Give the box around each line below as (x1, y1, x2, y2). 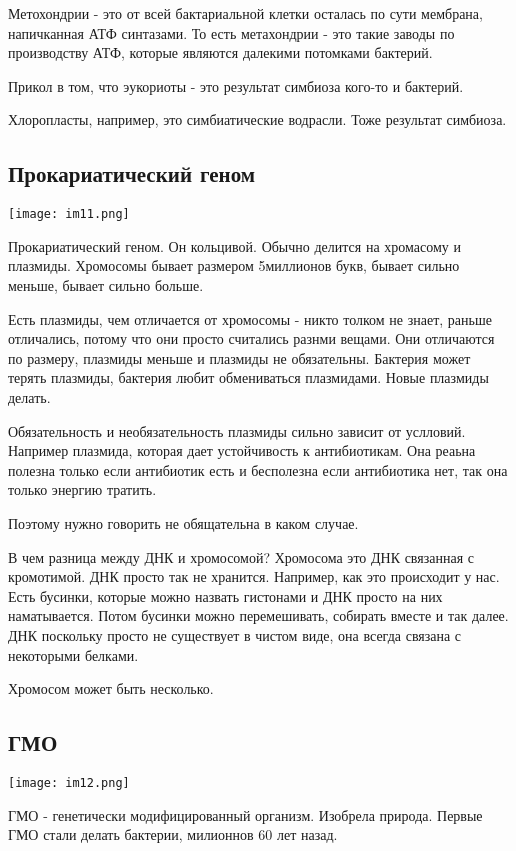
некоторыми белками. (8, 644, 139, 665)
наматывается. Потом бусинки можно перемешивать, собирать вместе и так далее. (8, 605, 509, 626)
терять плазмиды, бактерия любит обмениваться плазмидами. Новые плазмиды (8, 367, 489, 388)
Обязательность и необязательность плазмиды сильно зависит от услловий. (8, 420, 466, 441)
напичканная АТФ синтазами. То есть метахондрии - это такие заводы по (8, 22, 455, 43)
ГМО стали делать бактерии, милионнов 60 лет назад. (8, 824, 338, 845)
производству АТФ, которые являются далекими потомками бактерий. (8, 42, 433, 63)
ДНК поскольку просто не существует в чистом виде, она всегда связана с (8, 624, 462, 645)
